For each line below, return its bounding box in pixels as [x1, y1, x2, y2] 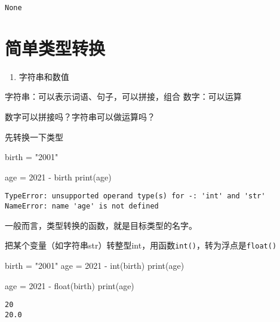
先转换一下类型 [5, 130, 63, 143]
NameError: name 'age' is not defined [5, 202, 159, 210]
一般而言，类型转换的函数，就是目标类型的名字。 [5, 219, 197, 231]
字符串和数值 [19, 70, 69, 82]
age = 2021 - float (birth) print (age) [5, 279, 134, 292]
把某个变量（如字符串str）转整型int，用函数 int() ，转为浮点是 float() [5, 239, 277, 252]
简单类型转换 [5, 35, 106, 60]
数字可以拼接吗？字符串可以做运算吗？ [5, 110, 155, 122]
